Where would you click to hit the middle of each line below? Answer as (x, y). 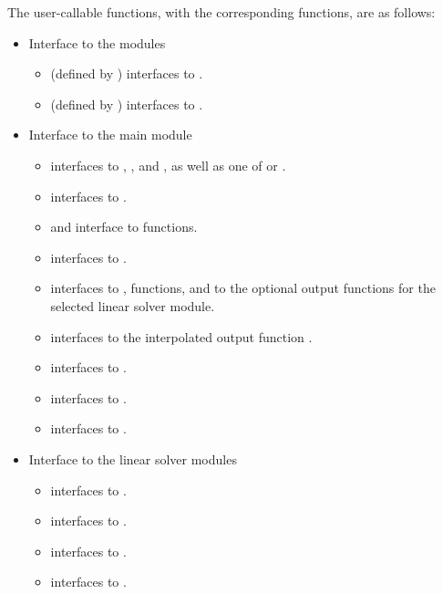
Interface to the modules (97, 42)
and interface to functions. (124, 227)
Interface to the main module (110, 135)
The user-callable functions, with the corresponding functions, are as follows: (221, 12)
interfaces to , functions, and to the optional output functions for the (243, 288)
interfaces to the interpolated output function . (181, 336)
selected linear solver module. (133, 305)
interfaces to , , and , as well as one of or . (168, 165)
